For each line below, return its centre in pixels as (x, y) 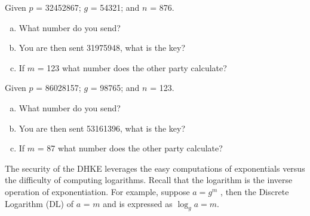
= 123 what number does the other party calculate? (132, 67)
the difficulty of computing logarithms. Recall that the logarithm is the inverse (149, 180)
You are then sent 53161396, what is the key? (102, 128)
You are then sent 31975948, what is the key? (102, 48)
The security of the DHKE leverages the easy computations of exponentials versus (155, 168)
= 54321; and (115, 7)
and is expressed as (138, 203)
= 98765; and (115, 88)
